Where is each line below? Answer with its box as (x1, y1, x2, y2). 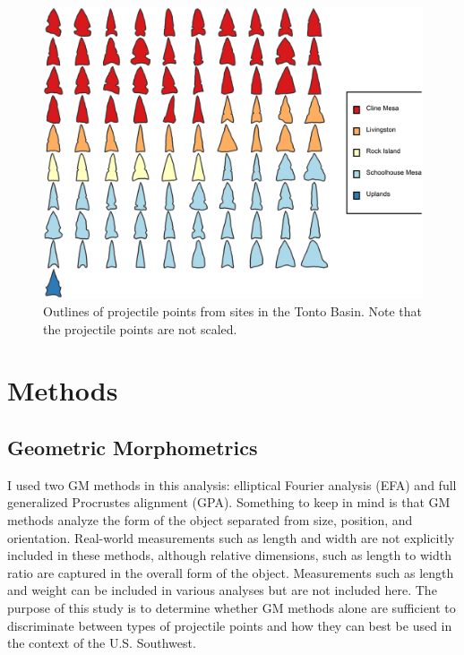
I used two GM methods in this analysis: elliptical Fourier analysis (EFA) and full (7, 475, 457, 494)
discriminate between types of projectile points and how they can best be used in (7, 616, 452, 634)
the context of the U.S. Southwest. (7, 633, 196, 652)
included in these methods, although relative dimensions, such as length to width (7, 546, 451, 565)
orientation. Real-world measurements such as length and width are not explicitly (7, 528, 455, 547)
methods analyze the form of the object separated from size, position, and (7, 511, 413, 529)
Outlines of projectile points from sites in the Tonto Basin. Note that (43, 302, 422, 321)
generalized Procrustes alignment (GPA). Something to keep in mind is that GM (7, 493, 451, 512)
